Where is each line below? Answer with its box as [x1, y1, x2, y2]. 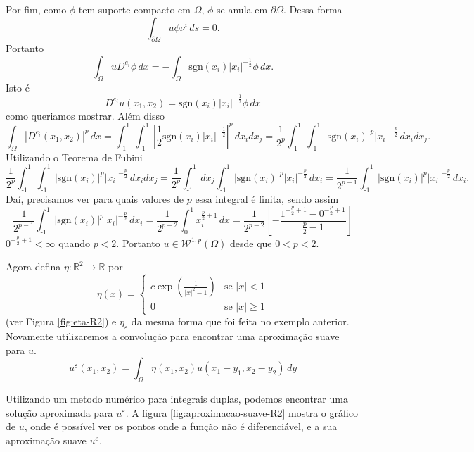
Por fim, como [6, 2, 67, 16]
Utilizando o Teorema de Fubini [6, 149, 143, 164]
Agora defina [6, 259, 61, 274]
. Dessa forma [283, 2, 342, 16]
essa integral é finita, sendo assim [195, 191, 339, 206]
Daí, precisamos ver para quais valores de [6, 191, 184, 206]
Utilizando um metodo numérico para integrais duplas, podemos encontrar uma [6, 391, 348, 406]
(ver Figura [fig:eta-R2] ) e [6, 314, 117, 329]
